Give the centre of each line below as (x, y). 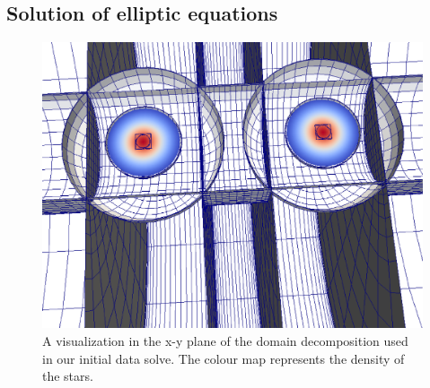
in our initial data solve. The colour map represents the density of (224, 358)
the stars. (68, 376)
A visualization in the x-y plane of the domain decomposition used (225, 341)
